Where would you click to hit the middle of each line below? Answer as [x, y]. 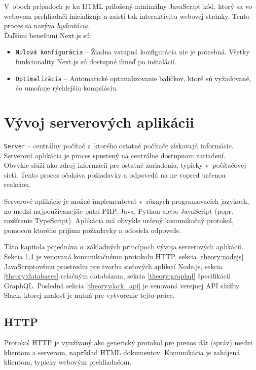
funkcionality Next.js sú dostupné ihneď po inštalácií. [96, 62]
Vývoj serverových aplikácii [99, 122]
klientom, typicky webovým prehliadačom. [68, 362]
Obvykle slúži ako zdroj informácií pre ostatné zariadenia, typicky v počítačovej [125, 165]
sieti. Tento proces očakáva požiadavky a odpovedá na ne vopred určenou [115, 174]
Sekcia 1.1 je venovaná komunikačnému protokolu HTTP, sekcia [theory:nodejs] [124, 256]
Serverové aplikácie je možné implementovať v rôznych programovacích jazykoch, [127, 201]
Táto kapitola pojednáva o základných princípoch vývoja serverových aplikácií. [124, 247]
